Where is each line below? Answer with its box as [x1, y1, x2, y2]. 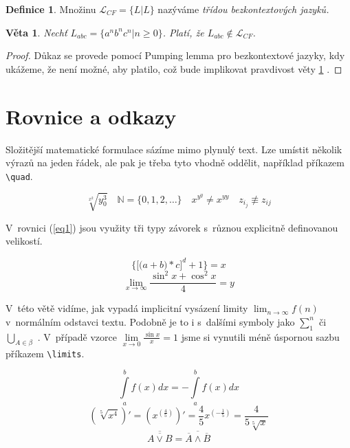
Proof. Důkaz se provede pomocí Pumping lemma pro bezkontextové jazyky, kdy [6, 48, 345, 63]
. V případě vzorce [37, 329, 117, 344]
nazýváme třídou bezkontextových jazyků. [157, 2, 329, 16]
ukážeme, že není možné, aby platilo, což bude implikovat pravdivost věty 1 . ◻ [6, 61, 342, 76]
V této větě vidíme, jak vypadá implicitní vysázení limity [6, 301, 248, 315]
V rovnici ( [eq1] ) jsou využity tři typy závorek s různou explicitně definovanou [6, 220, 338, 234]
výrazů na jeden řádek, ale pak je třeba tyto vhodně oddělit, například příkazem [6, 155, 344, 170]
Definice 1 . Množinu [6, 2, 96, 16]
